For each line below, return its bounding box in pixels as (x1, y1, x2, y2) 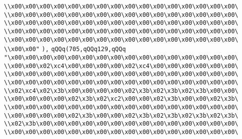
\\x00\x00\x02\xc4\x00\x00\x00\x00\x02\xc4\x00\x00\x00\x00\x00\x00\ (4, 62, 239, 69)
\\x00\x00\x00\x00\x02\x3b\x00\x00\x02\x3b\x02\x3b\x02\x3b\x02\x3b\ (4, 112, 239, 119)
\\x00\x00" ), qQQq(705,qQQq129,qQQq (4, 46, 126, 53)
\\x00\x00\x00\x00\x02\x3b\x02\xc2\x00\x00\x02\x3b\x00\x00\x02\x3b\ (4, 95, 239, 103)
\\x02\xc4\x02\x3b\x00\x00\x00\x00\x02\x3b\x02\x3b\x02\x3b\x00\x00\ (4, 87, 239, 94)
